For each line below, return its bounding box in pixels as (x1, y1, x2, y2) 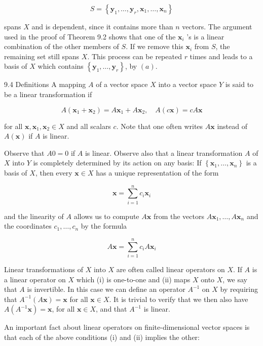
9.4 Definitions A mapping (4, 79, 86, 90)
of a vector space (96, 79, 148, 90)
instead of (217, 120, 247, 131)
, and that (96, 304, 127, 314)
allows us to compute (73, 210, 139, 221)
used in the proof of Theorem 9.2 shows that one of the (4, 31, 176, 41)
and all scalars (66, 120, 111, 131)
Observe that (4, 147, 45, 158)
